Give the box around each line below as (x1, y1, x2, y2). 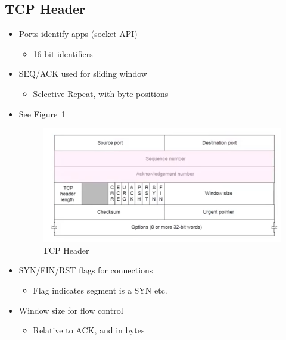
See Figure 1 (18, 107, 66, 120)
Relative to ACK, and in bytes (33, 324, 145, 336)
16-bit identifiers (33, 47, 93, 60)
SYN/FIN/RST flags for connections (18, 264, 153, 276)
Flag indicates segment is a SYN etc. (33, 283, 167, 296)
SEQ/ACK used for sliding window (18, 67, 147, 80)
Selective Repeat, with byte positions (33, 87, 169, 99)
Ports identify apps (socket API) (18, 27, 138, 40)
